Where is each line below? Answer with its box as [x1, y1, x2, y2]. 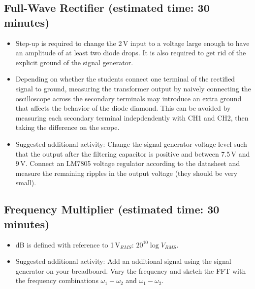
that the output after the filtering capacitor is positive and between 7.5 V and [15, 148, 250, 159]
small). [15, 177, 36, 188]
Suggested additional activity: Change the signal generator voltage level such [15, 138, 247, 149]
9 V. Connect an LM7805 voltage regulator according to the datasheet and [15, 158, 240, 168]
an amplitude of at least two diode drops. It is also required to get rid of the [15, 47, 246, 58]
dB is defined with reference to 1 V [15, 239, 121, 249]
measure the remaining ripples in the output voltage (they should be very [15, 167, 238, 178]
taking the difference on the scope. [15, 122, 120, 132]
